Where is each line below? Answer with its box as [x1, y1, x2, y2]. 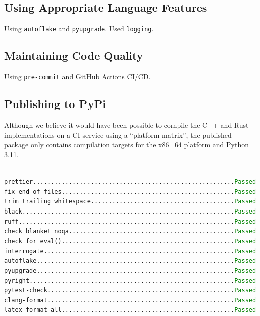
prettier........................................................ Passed [4, 178, 256, 185]
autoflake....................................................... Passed [4, 257, 256, 265]
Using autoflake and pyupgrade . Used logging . [4, 23, 154, 34]
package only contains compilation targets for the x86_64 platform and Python [4, 139, 249, 150]
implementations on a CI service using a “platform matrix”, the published [4, 129, 232, 140]
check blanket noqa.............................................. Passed [4, 228, 256, 235]
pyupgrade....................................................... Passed [4, 267, 256, 274]
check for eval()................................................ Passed [4, 237, 256, 245]
